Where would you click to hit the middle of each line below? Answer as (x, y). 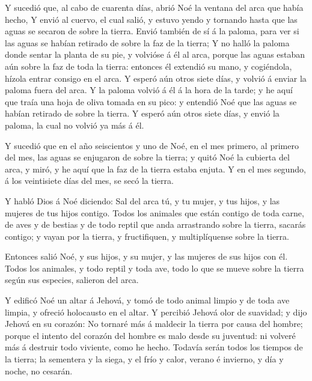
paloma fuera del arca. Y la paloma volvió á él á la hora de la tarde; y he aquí (149, 90)
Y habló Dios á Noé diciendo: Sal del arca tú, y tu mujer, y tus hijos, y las (142, 200)
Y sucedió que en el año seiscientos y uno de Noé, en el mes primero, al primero (152, 145)
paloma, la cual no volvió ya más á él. (75, 125)
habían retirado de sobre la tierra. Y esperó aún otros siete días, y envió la (142, 113)
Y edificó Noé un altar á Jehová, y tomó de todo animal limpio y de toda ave (147, 300)
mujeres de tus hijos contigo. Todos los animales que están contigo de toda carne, (154, 212)
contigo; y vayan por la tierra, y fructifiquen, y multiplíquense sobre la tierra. (147, 236)
